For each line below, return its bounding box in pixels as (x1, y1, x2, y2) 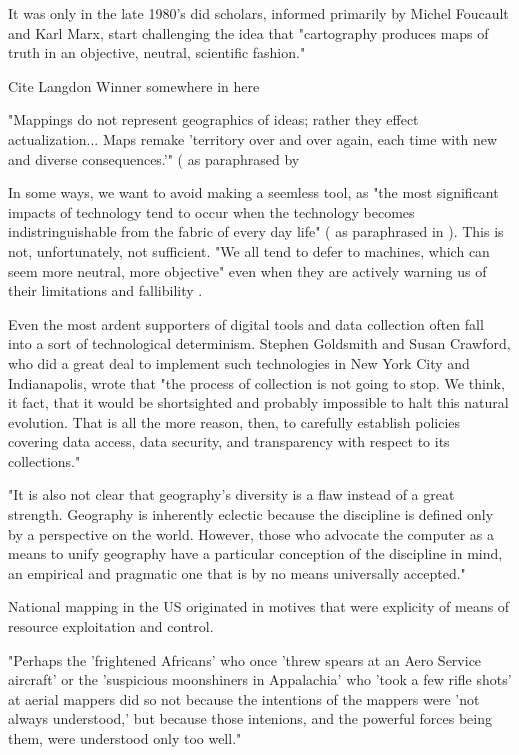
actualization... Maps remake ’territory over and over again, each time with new (8, 128, 498, 149)
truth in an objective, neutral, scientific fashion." (8, 42, 306, 63)
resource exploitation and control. (8, 616, 214, 637)
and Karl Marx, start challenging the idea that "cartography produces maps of (8, 22, 489, 43)
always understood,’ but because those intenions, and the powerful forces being (8, 708, 492, 729)
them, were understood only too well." (8, 728, 242, 748)
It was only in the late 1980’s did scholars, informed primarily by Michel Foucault (8, 3, 509, 23)
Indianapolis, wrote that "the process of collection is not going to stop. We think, (8, 372, 505, 393)
